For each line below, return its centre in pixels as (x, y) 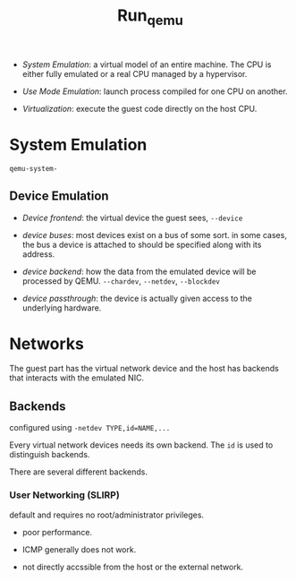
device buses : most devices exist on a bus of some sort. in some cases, (155, 235)
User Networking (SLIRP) (65, 495)
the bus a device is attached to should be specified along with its (142, 244)
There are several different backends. (78, 472)
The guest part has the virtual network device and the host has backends (144, 369)
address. (38, 254)
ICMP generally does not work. (79, 549)
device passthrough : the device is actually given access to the (137, 298)
